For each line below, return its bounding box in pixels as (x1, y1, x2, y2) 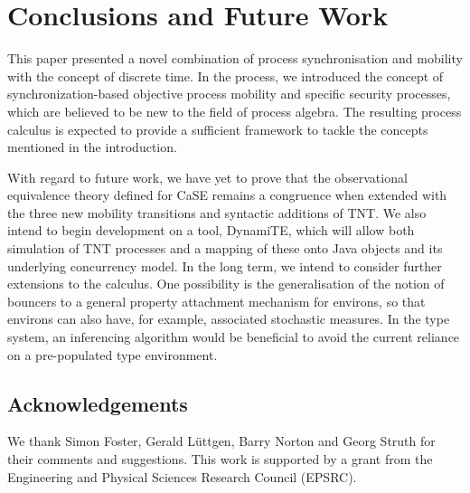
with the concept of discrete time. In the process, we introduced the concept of (7, 66, 444, 85)
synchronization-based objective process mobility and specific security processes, (7, 84, 451, 103)
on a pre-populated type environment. (7, 345, 218, 364)
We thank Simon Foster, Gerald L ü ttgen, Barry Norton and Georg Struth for (7, 431, 436, 450)
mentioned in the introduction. (7, 137, 177, 156)
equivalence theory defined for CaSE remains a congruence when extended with (7, 185, 447, 204)
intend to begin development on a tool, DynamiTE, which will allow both (7, 221, 415, 240)
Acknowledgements (7, 389, 188, 417)
